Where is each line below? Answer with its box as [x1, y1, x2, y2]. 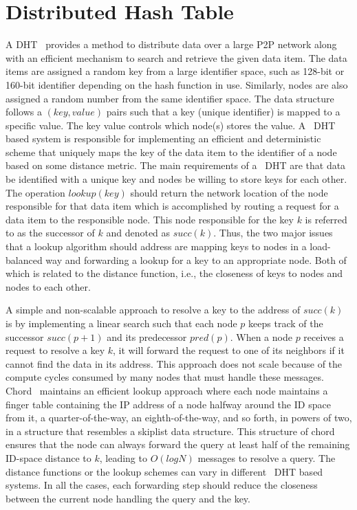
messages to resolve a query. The [197, 450, 336, 465]
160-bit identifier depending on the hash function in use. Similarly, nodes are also [6, 77, 348, 91]
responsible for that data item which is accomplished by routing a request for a [6, 199, 339, 213]
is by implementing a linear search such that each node [6, 316, 237, 330]
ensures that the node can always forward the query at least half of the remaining [6, 437, 350, 452]
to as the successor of [6, 225, 95, 240]
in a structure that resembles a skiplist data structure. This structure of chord [6, 423, 335, 438]
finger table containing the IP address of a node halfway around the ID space [6, 397, 331, 411]
